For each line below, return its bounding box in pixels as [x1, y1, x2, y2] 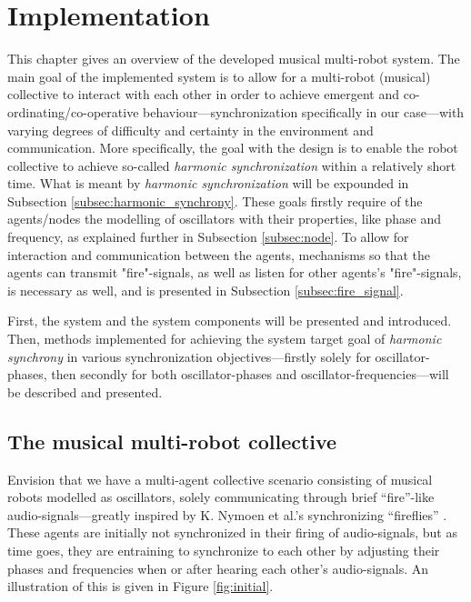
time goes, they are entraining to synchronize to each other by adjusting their [7, 540, 440, 559]
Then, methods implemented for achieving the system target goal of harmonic [7, 329, 442, 348]
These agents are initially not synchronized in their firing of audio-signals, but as [7, 523, 457, 542]
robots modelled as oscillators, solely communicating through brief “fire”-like [7, 487, 435, 507]
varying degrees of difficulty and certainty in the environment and [7, 120, 374, 139]
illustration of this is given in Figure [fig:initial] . [7, 577, 274, 596]
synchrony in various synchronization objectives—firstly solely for [7, 346, 371, 366]
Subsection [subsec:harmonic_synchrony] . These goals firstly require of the [7, 191, 423, 210]
